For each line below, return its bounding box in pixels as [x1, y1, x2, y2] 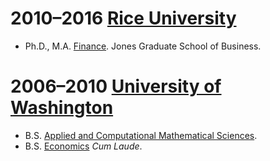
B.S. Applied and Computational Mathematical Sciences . [24, 129, 258, 141]
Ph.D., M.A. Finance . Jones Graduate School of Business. [24, 40, 262, 52]
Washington [10, 97, 114, 119]
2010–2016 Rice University [10, 7, 237, 30]
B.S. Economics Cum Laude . [24, 140, 143, 152]
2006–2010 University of [10, 75, 222, 98]
